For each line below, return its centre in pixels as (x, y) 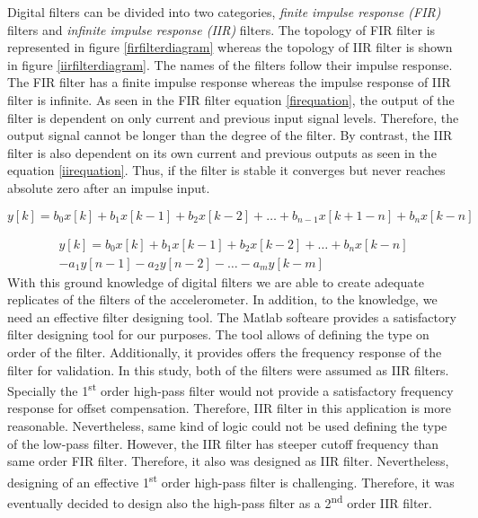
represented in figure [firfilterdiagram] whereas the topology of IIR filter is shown (230, 47)
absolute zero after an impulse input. (109, 187)
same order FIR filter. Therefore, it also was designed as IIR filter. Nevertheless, (228, 461)
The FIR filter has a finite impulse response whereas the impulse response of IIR (229, 82)
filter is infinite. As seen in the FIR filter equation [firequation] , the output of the (231, 99)
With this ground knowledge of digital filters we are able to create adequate (216, 281)
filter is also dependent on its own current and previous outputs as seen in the (222, 152)
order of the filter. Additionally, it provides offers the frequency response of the (225, 351)
